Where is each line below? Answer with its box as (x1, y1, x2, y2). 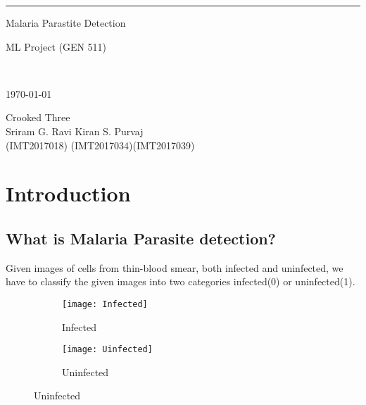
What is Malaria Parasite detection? (6, 227, 277, 249)
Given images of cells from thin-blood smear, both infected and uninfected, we (6, 260, 343, 275)
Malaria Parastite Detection (6, 15, 126, 30)
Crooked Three (6, 110, 70, 125)
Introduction (6, 179, 131, 208)
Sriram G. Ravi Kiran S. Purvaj (6, 123, 144, 138)
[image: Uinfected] (62, 344, 153, 355)
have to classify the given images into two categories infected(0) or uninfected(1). (6, 274, 355, 289)
